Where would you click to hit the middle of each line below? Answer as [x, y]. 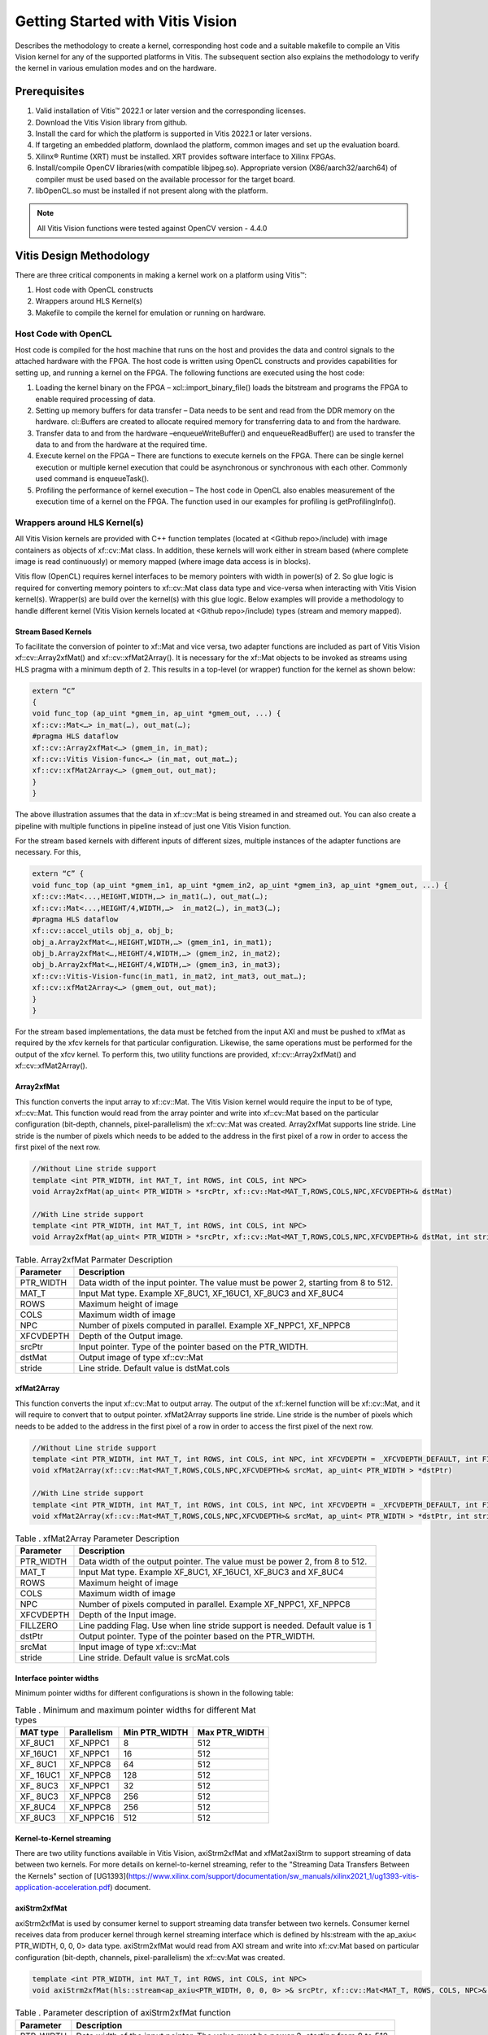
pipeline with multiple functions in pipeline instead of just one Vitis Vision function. [153, 825]
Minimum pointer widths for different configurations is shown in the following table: [154, 1693]
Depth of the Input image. [127, 1615]
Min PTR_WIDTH [156, 1732]
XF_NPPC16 [92, 1818]
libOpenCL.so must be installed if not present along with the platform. [152, 190]
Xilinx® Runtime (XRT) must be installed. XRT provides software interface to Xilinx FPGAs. [186, 156]
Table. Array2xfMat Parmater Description [94, 1259]
